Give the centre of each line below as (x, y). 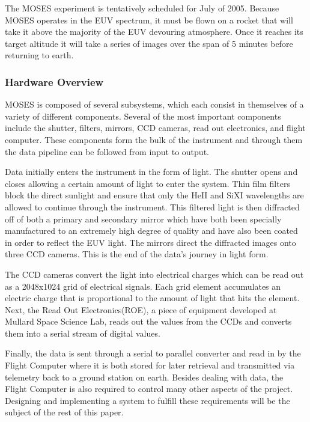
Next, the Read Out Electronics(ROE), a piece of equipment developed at (141, 309)
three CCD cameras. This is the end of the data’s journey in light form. (137, 254)
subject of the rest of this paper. (64, 412)
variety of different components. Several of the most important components (143, 116)
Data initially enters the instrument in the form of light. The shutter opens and (151, 172)
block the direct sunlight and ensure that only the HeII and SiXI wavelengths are (154, 195)
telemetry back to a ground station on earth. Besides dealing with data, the (144, 377)
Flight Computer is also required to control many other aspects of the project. (149, 389)
